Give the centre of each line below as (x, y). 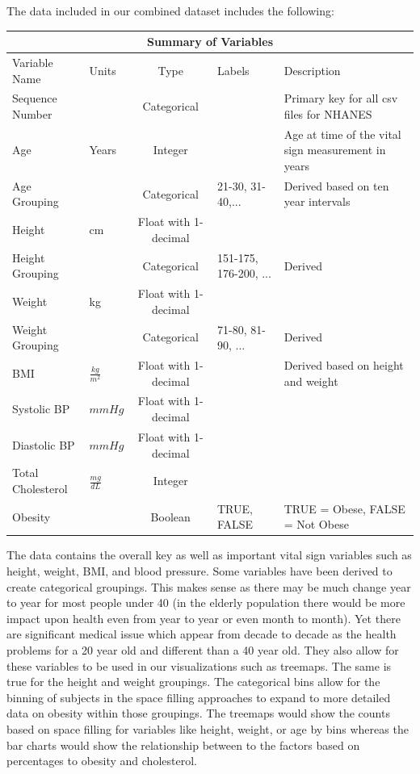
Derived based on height (344, 365)
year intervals (317, 201)
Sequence (35, 98)
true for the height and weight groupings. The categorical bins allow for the (193, 682)
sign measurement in (335, 150)
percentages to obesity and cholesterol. (102, 761)
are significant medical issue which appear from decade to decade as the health (202, 634)
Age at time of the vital (342, 134)
